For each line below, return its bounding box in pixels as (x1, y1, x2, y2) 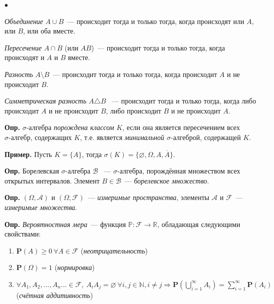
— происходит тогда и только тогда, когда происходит (52, 68, 217, 79)
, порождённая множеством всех (142, 165, 241, 176)
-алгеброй (171, 134, 200, 141)
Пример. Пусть (4, 148, 52, 159)
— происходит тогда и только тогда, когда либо (112, 95, 256, 106)
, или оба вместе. (23, 25, 75, 36)
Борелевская (22, 168, 59, 175)
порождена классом (53, 122, 114, 132)
